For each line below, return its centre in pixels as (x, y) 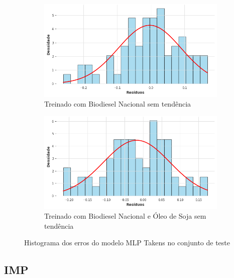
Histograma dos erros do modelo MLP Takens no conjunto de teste (127, 243)
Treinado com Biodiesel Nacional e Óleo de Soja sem (125, 216)
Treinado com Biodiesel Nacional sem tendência (118, 104)
